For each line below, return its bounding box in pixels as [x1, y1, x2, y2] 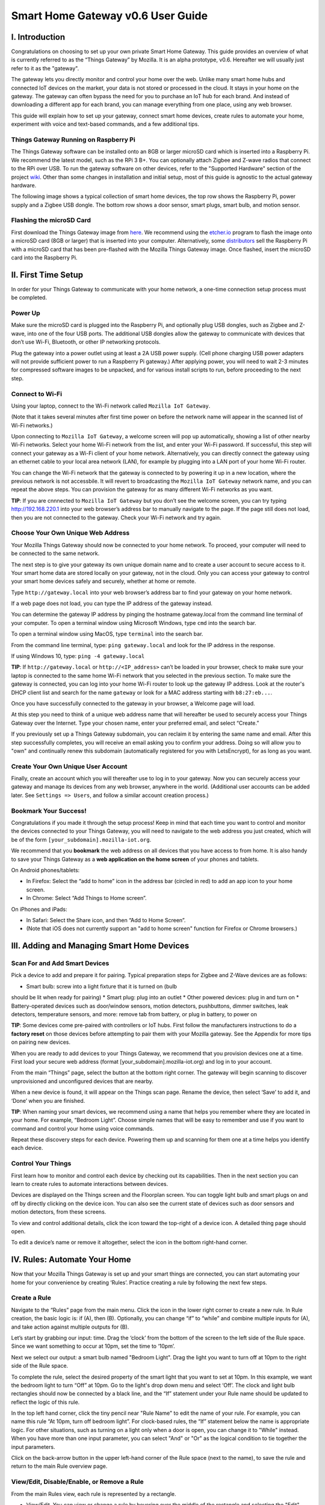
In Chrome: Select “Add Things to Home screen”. [26, 895, 147, 902]
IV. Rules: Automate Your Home [11, 1255, 131, 1265]
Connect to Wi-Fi [11, 389, 63, 398]
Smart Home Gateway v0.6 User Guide [11, 9, 208, 22]
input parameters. [11, 1443, 55, 1450]
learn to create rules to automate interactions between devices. [11, 1181, 169, 1188]
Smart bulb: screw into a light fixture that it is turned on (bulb [26, 982, 178, 990]
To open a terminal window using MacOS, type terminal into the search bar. [11, 630, 203, 638]
